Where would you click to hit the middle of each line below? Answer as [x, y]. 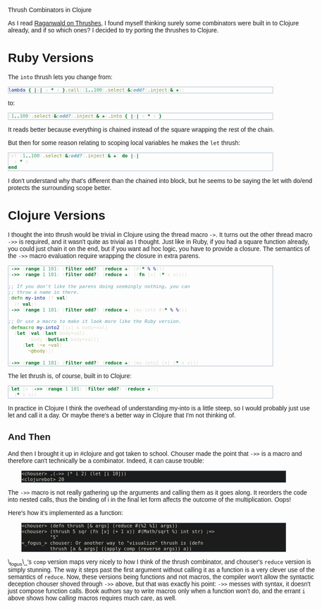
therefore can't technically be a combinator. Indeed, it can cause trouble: [106, 461]
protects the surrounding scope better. [60, 188]
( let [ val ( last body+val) [50, 333]
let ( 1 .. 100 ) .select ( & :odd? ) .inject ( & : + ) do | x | [74, 155]
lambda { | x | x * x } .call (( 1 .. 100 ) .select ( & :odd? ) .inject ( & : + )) [96, 90]
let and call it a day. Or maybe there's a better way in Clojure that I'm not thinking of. [122, 415]
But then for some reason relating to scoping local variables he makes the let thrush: [124, 143]
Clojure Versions [57, 215]
